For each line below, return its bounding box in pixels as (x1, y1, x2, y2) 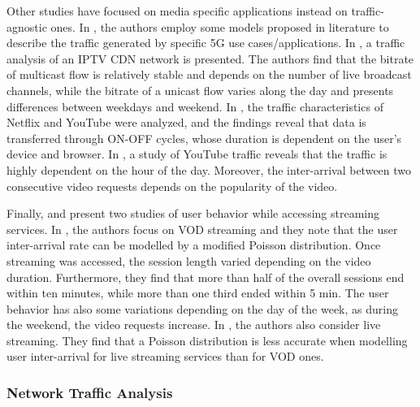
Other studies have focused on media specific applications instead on (6, 2, 348, 19)
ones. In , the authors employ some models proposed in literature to (50, 18, 389, 35)
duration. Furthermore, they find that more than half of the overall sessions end (6, 268, 405, 285)
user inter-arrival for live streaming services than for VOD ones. (6, 348, 324, 365)
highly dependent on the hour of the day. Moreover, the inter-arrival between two (6, 161, 412, 178)
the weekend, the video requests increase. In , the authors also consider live (6, 316, 381, 333)
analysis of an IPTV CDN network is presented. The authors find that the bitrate (6, 50, 414, 67)
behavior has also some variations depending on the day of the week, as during (6, 300, 398, 317)
